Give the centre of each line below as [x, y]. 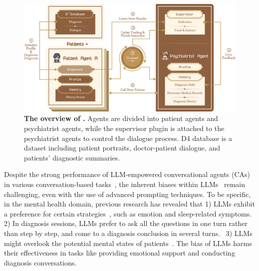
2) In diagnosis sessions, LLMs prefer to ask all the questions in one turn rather [126, 223]
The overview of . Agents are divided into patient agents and [121, 118]
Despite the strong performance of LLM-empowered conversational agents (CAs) [127, 174]
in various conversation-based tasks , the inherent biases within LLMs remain [125, 184]
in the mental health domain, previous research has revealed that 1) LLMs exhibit [129, 204]
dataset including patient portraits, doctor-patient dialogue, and [122, 148]
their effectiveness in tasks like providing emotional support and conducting [120, 253]
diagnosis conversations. [40, 262]
